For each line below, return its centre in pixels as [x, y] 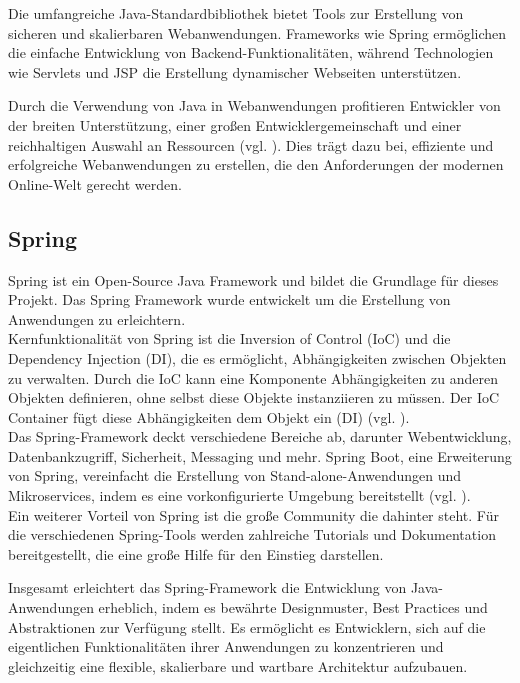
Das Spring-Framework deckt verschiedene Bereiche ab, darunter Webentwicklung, [260, 436]
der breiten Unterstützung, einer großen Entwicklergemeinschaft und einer [235, 124]
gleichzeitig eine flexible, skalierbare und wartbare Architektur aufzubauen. [238, 665]
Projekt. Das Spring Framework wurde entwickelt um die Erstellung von [229, 299]
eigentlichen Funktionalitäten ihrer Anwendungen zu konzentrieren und [226, 646]
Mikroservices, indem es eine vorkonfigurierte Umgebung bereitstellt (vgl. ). [239, 495]
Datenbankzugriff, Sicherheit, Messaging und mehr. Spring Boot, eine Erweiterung [260, 455]
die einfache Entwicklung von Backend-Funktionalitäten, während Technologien [251, 52]
